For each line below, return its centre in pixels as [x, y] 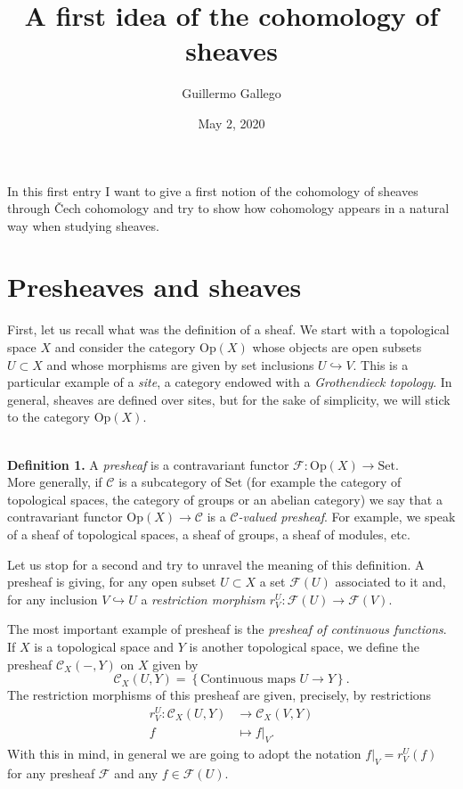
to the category [49, 417]
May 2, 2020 [231, 123]
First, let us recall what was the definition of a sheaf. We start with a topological [228, 329]
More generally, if [55, 482]
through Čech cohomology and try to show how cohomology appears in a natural [228, 208]
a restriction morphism [203, 599]
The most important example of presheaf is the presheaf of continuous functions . [227, 629]
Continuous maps [248, 680]
